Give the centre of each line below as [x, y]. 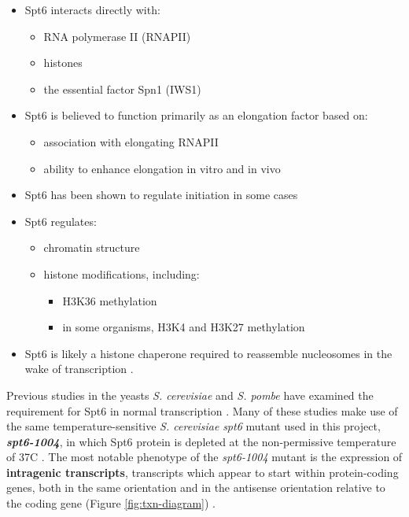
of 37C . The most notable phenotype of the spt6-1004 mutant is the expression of [204, 457]
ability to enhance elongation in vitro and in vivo [162, 168]
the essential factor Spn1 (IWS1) [122, 89]
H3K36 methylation [110, 300]
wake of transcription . [79, 369]
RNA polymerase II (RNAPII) [117, 36]
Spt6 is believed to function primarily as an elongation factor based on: [196, 115]
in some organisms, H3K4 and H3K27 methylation [184, 327]
